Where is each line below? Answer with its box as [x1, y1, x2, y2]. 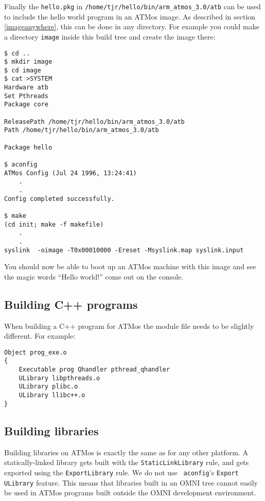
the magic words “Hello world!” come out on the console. [4, 271, 184, 282]
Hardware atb [4, 84, 48, 91]
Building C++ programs [4, 296, 138, 312]
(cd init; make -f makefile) [4, 220, 104, 228]
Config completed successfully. [4, 195, 115, 202]
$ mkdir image [4, 58, 52, 66]
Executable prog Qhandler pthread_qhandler [19, 366, 170, 374]
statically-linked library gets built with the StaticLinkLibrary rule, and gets [4, 457, 249, 468]
